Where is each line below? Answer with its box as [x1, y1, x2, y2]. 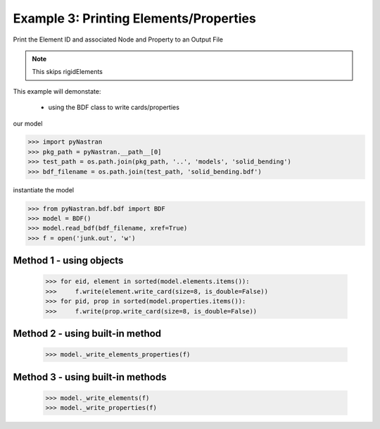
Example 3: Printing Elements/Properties [13, 11, 256, 26]
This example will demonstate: [13, 87, 101, 95]
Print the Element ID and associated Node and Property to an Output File [13, 35, 224, 44]
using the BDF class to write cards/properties [48, 103, 179, 112]
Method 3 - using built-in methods [13, 371, 167, 383]
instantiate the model [13, 185, 74, 194]
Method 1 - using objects [13, 254, 124, 267]
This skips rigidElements [32, 68, 103, 76]
